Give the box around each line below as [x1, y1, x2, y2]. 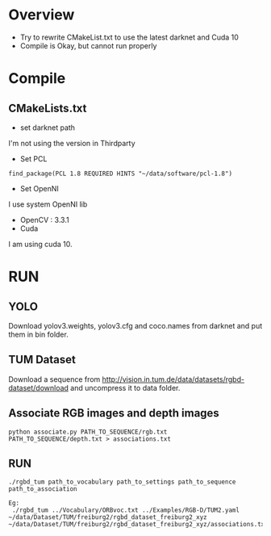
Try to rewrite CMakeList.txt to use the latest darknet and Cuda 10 [19, 32, 240, 42]
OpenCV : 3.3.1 [19, 215, 70, 224]
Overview [8, 6, 75, 24]
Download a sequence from [8, 374, 101, 384]
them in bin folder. [8, 329, 69, 339]
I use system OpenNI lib [8, 199, 88, 209]
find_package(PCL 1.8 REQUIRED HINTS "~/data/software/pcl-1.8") [8, 170, 232, 178]
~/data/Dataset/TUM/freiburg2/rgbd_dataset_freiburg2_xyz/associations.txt [8, 521, 269, 529]
